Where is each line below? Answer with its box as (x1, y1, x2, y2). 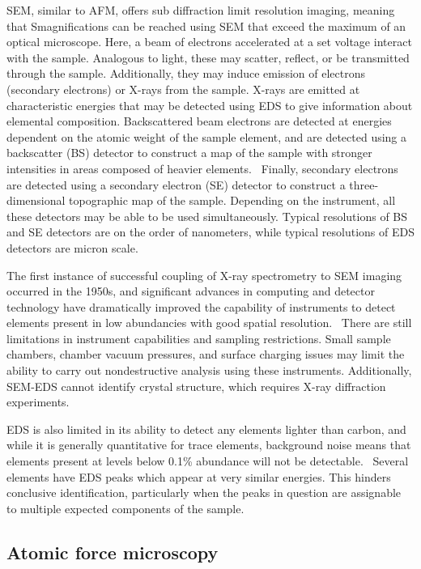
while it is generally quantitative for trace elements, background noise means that (6, 436, 411, 453)
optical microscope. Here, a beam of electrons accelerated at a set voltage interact (6, 33, 412, 50)
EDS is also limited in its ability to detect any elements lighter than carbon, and (6, 420, 406, 437)
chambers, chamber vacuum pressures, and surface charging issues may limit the (6, 346, 405, 363)
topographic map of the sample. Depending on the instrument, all (69, 192, 396, 209)
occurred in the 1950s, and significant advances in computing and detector (6, 282, 375, 299)
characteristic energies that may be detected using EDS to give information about (6, 96, 413, 113)
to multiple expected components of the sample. (6, 499, 245, 516)
